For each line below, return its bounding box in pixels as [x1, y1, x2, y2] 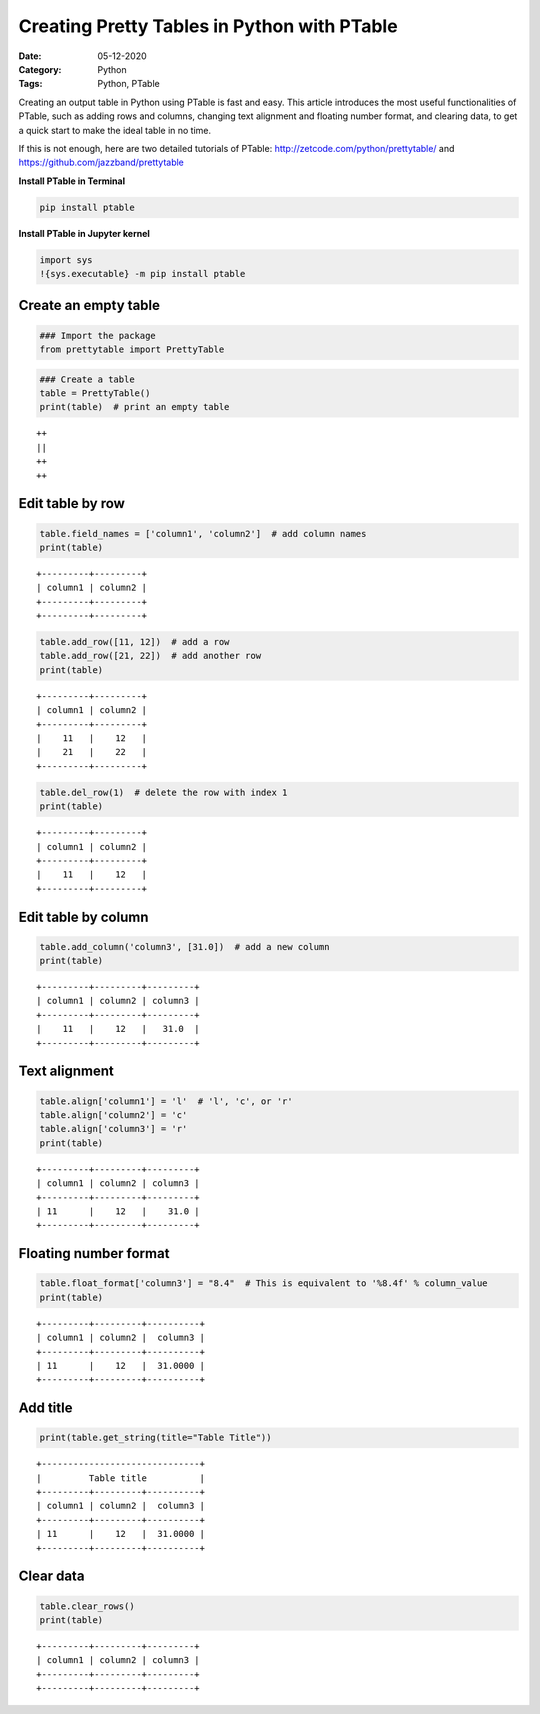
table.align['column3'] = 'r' [39, 1123, 188, 1135]
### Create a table [39, 373, 135, 385]
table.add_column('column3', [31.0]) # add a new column [39, 941, 330, 952]
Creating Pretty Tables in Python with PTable [18, 15, 399, 37]
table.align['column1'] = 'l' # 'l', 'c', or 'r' [39, 1095, 294, 1107]
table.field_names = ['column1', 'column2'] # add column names [39, 528, 367, 539]
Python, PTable [97, 78, 160, 90]
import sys [39, 254, 93, 265]
